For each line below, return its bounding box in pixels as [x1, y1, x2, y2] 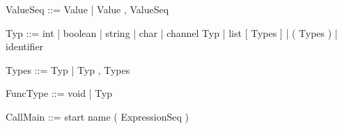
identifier [6, 39, 44, 54]
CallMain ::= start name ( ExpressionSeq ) [6, 109, 189, 123]
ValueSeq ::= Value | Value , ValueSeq [6, 2, 169, 16]
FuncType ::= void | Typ [6, 86, 113, 100]
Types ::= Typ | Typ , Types [6, 62, 130, 77]
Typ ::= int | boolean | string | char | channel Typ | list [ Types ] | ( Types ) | [6, 25, 338, 40]
